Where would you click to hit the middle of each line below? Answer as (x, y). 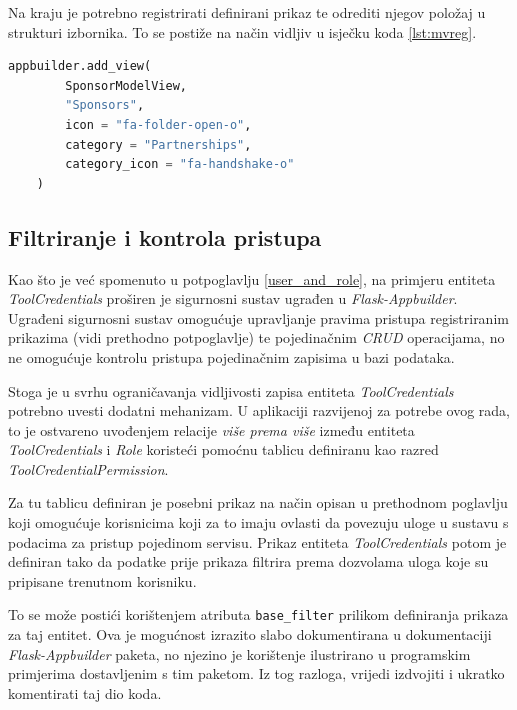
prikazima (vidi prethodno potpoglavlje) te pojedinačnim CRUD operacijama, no (256, 337)
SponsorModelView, (126, 85)
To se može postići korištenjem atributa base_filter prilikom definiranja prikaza (258, 614)
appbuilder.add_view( (80, 66)
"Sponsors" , (105, 105)
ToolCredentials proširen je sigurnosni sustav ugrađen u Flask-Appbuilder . (233, 298)
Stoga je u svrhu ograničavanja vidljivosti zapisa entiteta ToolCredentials (231, 390)
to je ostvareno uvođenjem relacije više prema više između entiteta (211, 429)
